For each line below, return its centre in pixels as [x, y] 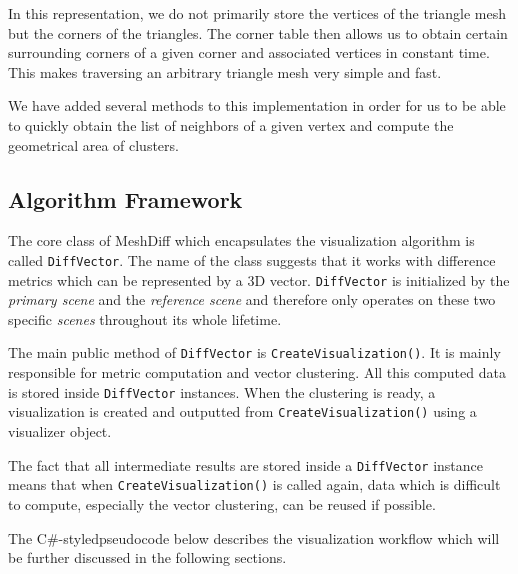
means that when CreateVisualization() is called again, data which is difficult [254, 484]
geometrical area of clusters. [93, 144]
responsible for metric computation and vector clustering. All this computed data [257, 372]
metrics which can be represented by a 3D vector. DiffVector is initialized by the [259, 279]
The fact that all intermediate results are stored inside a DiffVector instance [246, 464]
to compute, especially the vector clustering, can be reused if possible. [222, 503]
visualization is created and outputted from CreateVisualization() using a [242, 411]
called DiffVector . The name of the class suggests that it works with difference [252, 259]
